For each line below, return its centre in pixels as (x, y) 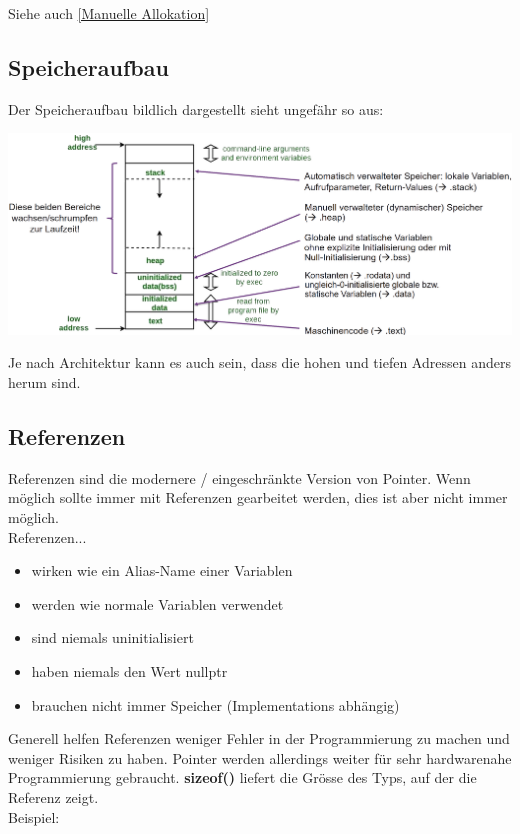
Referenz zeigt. (53, 797)
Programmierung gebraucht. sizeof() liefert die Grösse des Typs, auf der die (242, 777)
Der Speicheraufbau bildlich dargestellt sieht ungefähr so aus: (196, 108)
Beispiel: (34, 816)
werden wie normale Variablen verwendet (157, 603)
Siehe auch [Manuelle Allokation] (109, 13)
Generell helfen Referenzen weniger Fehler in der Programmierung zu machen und (259, 738)
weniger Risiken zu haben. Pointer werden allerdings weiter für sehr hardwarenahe (260, 757)
